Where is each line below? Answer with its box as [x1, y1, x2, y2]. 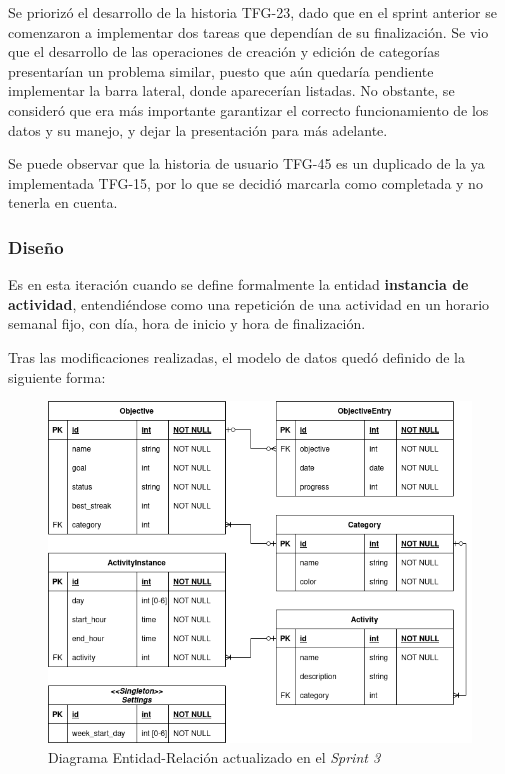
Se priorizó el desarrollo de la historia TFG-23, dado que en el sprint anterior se [8, 2, 497, 22]
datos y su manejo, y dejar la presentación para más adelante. [8, 119, 388, 140]
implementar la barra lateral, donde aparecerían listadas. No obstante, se [8, 80, 455, 101]
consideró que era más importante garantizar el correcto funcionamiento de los [8, 99, 489, 120]
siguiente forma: [8, 366, 106, 387]
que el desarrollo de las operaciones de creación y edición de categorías [8, 41, 440, 62]
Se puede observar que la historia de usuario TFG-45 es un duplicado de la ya [8, 153, 485, 174]
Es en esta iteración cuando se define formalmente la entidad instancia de [8, 274, 469, 295]
